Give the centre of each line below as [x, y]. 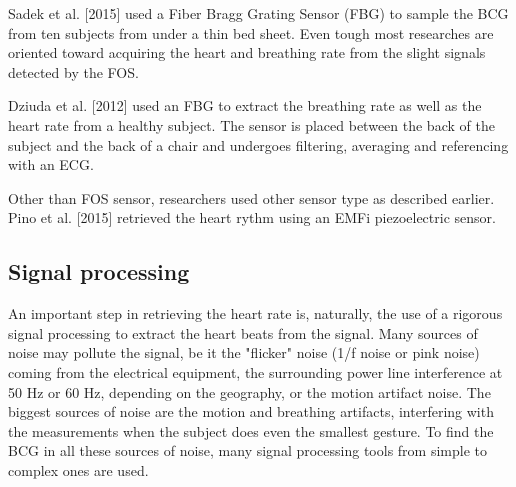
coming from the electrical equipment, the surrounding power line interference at [255, 371]
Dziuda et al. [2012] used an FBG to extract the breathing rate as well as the [245, 105]
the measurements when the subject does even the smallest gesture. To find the [251, 430]
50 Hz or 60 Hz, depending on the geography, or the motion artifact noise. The [249, 391]
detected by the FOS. [73, 71]
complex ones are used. [78, 469]
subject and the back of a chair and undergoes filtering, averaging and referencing [258, 144]
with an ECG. [51, 164]
